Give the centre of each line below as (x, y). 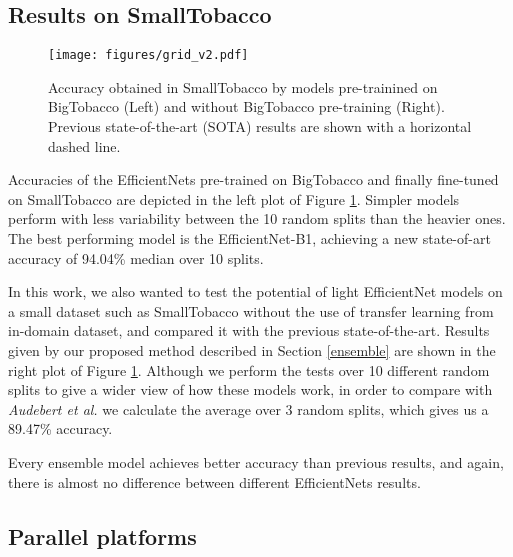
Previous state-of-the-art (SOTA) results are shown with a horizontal (260, 126)
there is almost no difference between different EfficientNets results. (214, 481)
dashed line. (84, 145)
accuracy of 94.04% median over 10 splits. (136, 257)
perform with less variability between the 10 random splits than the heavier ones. (257, 218)
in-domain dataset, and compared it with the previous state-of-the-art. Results (249, 330)
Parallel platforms (102, 535)
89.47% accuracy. (60, 428)
